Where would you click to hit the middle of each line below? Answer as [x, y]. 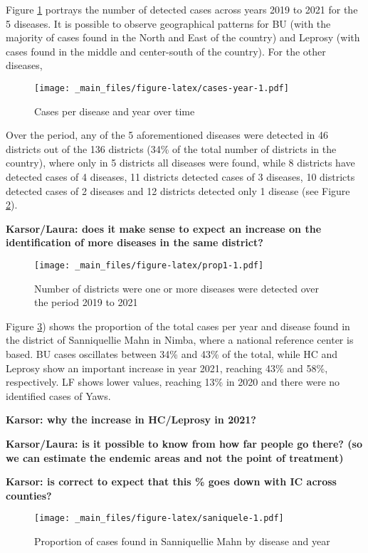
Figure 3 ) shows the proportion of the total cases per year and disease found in [178, 326]
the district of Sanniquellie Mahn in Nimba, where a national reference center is [180, 340]
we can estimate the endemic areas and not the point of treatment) [175, 457]
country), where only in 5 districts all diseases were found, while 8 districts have [180, 163]
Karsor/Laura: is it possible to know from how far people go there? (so [184, 443]
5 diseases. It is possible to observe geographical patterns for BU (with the [168, 23]
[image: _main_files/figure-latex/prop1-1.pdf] [149, 265]
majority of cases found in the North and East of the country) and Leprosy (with [183, 37]
